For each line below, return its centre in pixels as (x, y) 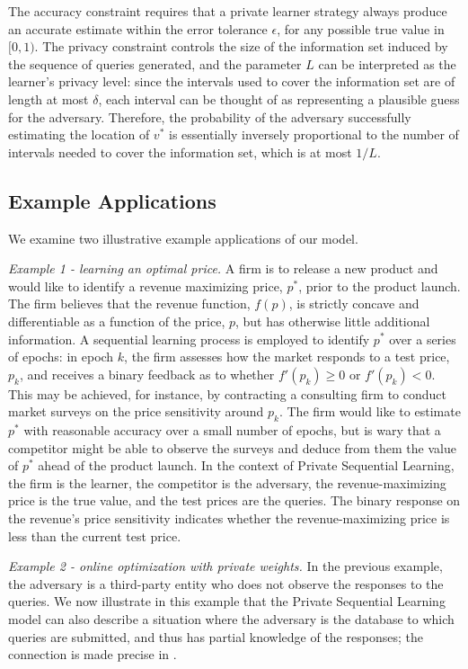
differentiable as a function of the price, (117, 321)
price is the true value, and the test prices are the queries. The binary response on (234, 500)
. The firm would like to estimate (370, 411)
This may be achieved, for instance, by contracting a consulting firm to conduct (228, 393)
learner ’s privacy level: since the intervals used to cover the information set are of (232, 81)
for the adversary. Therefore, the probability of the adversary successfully (210, 116)
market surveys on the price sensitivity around (136, 411)
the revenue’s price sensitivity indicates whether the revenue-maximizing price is (229, 518)
